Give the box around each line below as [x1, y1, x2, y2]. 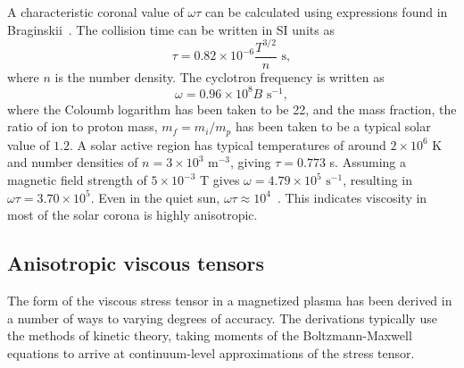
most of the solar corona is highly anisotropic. [7, 205, 258, 224]
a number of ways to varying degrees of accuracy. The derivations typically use [7, 308, 437, 327]
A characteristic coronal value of [7, 3, 184, 21]
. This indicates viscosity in [278, 188, 427, 206]
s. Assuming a [329, 153, 406, 171]
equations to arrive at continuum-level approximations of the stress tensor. [7, 343, 415, 362]
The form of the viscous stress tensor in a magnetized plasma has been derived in [7, 291, 452, 310]
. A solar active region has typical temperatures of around [70, 135, 386, 154]
